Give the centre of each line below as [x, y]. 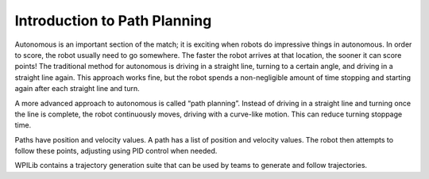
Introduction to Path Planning [113, 21]
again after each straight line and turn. [77, 89]
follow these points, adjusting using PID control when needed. [116, 151]
